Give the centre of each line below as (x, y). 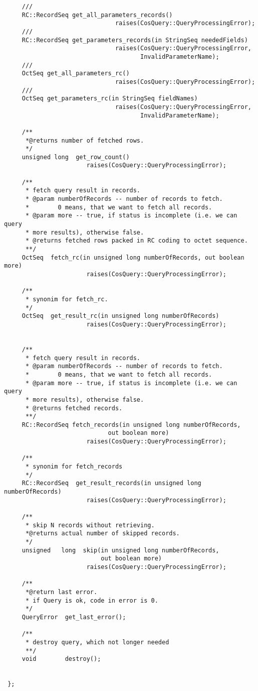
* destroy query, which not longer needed (97, 642)
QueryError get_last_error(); (74, 617)
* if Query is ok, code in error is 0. (92, 600)
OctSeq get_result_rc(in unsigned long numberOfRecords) (120, 316)
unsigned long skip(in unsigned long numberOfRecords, (120, 550)
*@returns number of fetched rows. (85, 140)
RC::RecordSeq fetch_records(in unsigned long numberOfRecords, (131, 425)
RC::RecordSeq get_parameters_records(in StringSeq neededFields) (135, 40)
